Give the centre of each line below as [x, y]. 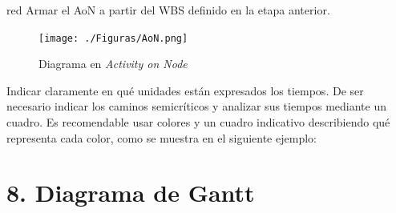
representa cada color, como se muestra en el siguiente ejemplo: [162, 137]
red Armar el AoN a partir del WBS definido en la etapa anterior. [168, 10]
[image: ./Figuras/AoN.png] [113, 38]
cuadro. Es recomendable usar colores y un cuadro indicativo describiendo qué [198, 122]
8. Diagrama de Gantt [131, 193]
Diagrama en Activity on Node [113, 64]
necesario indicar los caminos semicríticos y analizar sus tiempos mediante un [196, 106]
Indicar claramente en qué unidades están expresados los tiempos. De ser [185, 90]
